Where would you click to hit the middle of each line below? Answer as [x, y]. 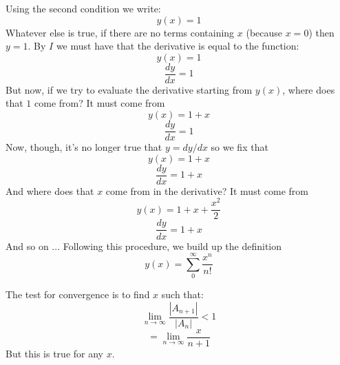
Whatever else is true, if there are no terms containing [120, 32]
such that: [182, 294]
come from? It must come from [100, 103]
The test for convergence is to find [78, 294]
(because [264, 32]
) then [321, 32]
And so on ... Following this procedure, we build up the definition [144, 246]
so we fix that [240, 147]
